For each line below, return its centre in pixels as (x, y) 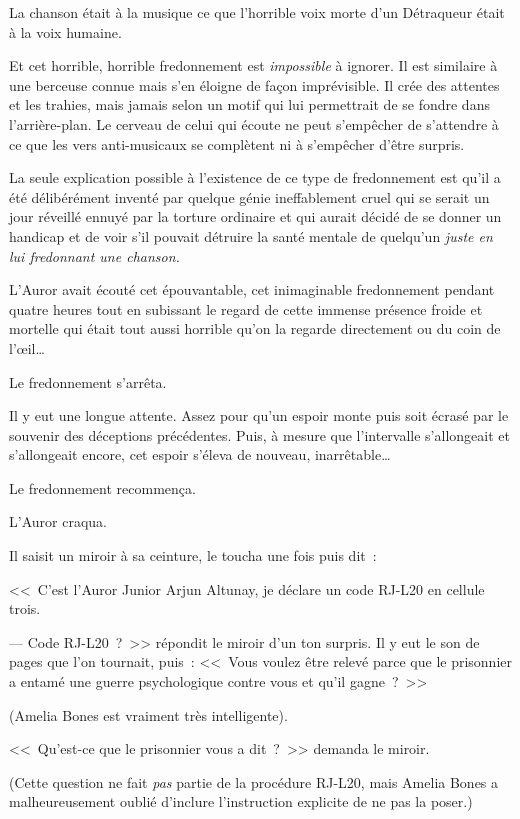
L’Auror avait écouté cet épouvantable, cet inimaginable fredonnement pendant (252, 289)
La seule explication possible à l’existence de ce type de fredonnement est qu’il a (255, 177)
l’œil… (27, 347)
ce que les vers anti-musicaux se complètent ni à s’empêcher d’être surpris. (237, 143)
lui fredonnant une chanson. (94, 255)
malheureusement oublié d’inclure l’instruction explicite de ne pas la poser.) (241, 801)
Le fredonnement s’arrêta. (88, 381)
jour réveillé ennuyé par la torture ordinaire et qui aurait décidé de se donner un (255, 216)
